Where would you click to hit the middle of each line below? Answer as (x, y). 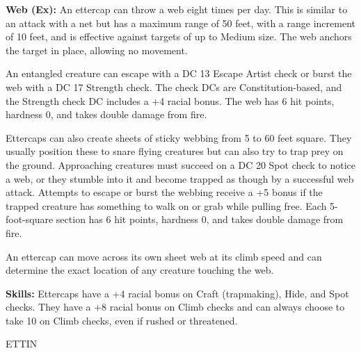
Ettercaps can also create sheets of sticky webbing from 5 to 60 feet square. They (179, 137)
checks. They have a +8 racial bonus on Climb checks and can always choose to (175, 307)
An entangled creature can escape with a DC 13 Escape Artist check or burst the (179, 73)
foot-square (30, 219)
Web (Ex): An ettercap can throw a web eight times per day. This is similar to (177, 9)
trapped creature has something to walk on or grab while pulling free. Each (166, 205)
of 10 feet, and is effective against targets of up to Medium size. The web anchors (179, 36)
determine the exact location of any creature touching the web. (140, 270)
